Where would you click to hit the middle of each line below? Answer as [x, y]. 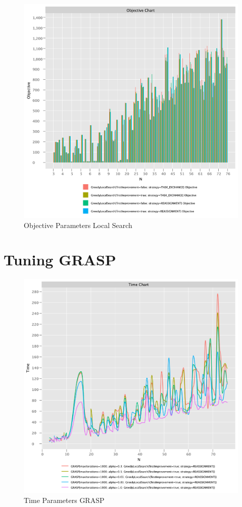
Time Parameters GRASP [64, 500]
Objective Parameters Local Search [78, 225]
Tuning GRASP [60, 260]
